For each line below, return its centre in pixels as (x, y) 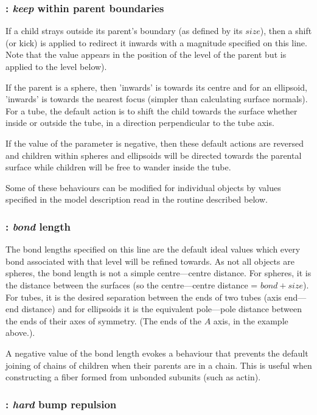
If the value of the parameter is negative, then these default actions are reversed (155, 143)
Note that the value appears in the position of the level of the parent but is (146, 54)
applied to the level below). (56, 66)
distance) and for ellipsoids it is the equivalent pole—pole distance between (162, 309)
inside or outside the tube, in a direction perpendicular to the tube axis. (140, 123)
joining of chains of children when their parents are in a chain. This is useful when (159, 365)
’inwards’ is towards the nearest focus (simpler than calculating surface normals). (157, 99)
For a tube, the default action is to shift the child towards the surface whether (152, 110)
